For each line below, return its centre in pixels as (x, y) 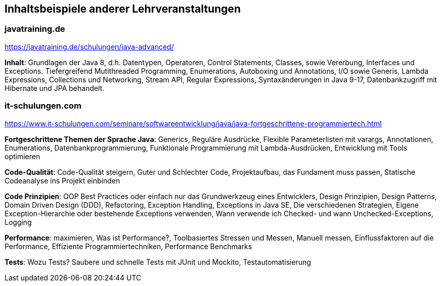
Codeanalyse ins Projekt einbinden (62, 180)
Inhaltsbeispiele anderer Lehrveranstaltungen (123, 9)
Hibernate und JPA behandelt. (55, 88)
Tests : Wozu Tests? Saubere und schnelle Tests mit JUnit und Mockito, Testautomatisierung (158, 262)
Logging (18, 222)
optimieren (22, 156)
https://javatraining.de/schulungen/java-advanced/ (89, 46)
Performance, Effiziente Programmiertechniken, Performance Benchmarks (128, 246)
